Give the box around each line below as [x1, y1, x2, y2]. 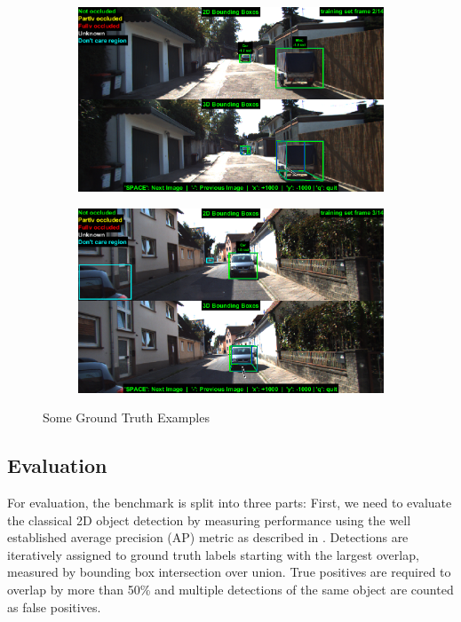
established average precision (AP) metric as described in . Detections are [7, 528, 409, 547]
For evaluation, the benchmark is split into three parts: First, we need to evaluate [7, 493, 452, 512]
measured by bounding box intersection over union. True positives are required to [7, 563, 451, 581]
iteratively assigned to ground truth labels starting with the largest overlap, [7, 545, 419, 563]
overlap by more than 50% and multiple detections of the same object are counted [7, 579, 454, 598]
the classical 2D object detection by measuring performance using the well [7, 510, 411, 529]
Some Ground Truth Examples [43, 408, 210, 427]
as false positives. [7, 597, 101, 616]
